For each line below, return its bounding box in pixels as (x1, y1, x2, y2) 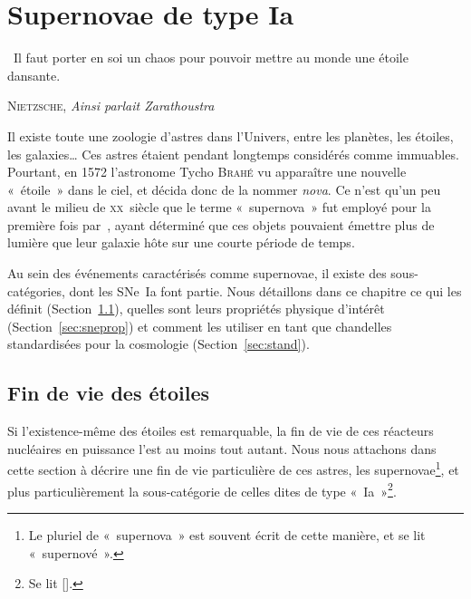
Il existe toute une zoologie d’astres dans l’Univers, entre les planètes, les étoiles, (7, 126, 454, 145)
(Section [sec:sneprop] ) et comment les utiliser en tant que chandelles (7, 316, 392, 335)
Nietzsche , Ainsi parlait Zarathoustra (7, 96, 215, 115)
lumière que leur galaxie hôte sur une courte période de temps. (7, 233, 355, 252)
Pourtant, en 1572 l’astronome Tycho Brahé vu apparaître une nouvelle (7, 162, 407, 181)
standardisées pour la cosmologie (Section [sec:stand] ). (7, 334, 310, 353)
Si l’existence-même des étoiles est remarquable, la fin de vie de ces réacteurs (7, 421, 434, 440)
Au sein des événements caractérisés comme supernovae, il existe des (7, 264, 387, 283)
